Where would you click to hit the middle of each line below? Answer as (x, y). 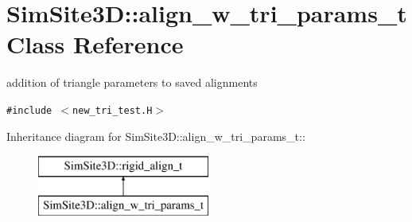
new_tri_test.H (113, 110)
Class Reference (95, 44)
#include (29, 110)
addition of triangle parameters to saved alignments (132, 82)
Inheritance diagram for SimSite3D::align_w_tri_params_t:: (156, 136)
